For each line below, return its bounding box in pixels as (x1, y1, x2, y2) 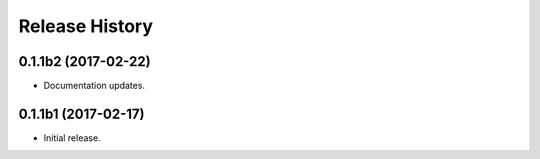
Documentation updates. (43, 80, 145, 92)
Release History (18, 15, 154, 37)
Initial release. (43, 131, 101, 144)
